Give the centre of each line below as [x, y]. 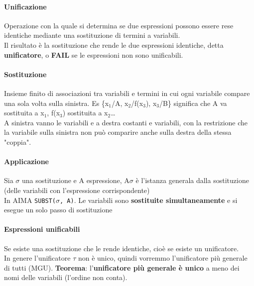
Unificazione [25, 6]
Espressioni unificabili [42, 229]
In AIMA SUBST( [30, 200]
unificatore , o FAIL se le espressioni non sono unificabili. [94, 54]
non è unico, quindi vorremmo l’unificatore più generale [163, 258]
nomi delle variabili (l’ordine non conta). [66, 277]
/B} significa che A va [193, 103]
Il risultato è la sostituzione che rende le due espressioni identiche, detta [114, 45]
